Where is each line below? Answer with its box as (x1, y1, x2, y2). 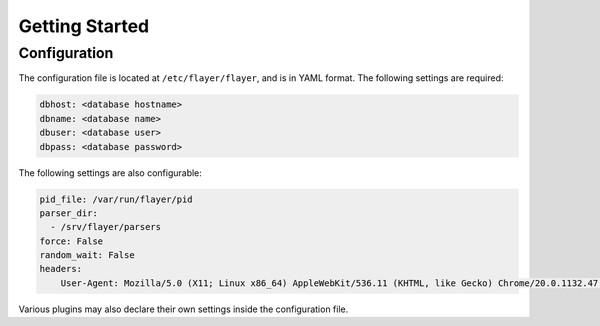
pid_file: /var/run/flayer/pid (39, 193, 194, 205)
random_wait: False (39, 250, 135, 261)
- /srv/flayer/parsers (50, 221, 162, 233)
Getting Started (18, 15, 150, 37)
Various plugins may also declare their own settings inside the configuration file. (18, 303, 349, 315)
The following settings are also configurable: (18, 166, 202, 179)
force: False (39, 235, 104, 247)
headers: (39, 263, 83, 275)
